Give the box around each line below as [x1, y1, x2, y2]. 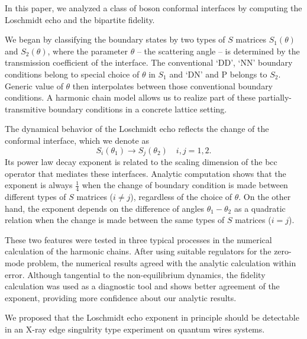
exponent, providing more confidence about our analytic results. [5, 291, 237, 304]
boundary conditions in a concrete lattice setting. [49, 102, 227, 115]
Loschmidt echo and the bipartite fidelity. [5, 13, 155, 25]
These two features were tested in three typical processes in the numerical [5, 233, 272, 246]
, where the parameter [47, 44, 128, 57]
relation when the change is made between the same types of [5, 214, 225, 226]
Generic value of [5, 79, 63, 92]
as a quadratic [234, 202, 286, 214]
